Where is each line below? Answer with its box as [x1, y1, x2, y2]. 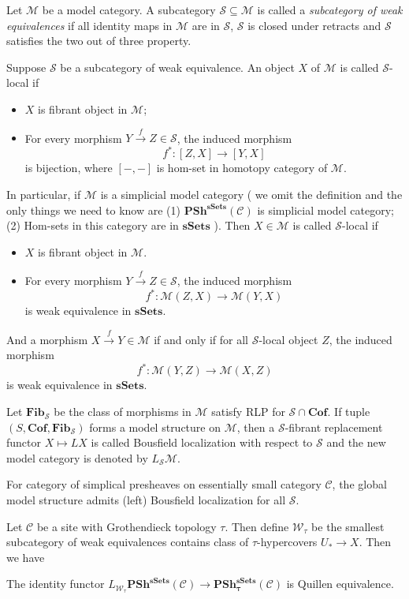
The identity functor [6, 575, 105, 592]
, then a [236, 418, 275, 435]
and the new [326, 434, 386, 451]
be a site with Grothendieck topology [36, 518, 217, 534]
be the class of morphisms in [54, 402, 191, 419]
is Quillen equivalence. [286, 575, 394, 592]
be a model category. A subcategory [42, 2, 216, 17]
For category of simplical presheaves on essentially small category [6, 476, 322, 492]
